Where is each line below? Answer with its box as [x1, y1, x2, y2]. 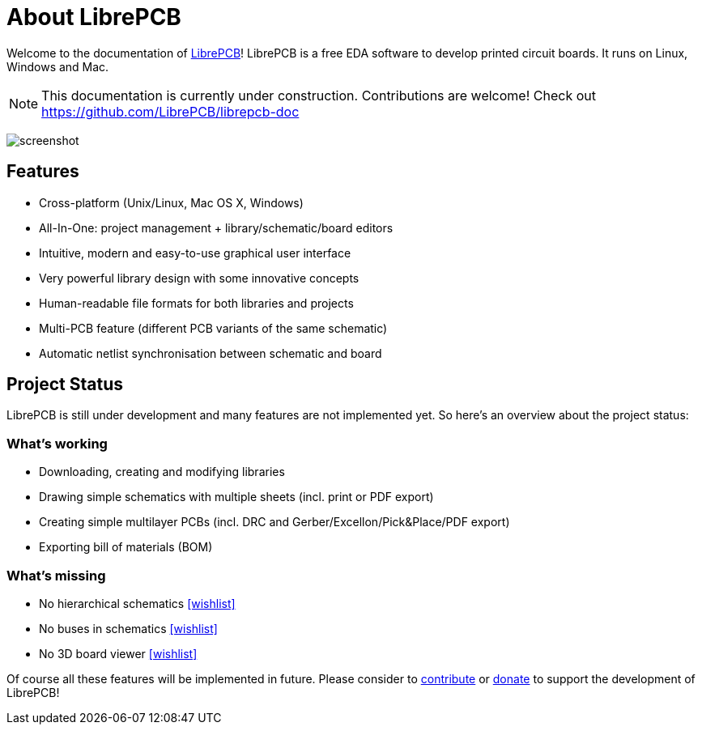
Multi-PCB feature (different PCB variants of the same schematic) [39, 321, 388, 335]
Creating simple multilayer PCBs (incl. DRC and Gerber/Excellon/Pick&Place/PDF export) [39, 515, 510, 529]
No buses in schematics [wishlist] [39, 621, 218, 635]
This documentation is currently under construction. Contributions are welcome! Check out [41, 87, 596, 104]
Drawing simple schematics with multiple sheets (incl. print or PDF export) [39, 490, 434, 504]
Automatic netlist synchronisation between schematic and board [39, 346, 382, 360]
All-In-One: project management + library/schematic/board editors [39, 220, 394, 235]
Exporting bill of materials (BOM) [39, 540, 213, 555]
